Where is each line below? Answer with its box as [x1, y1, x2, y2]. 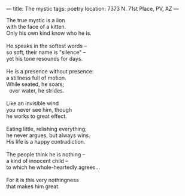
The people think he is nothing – [6, 151, 86, 158]
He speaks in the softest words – [6, 42, 87, 49]
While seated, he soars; [6, 81, 65, 88]
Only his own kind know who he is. [6, 29, 92, 37]
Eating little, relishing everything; [6, 126, 87, 132]
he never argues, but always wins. [6, 132, 91, 139]
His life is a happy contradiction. [6, 138, 86, 145]
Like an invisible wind [6, 100, 59, 107]
